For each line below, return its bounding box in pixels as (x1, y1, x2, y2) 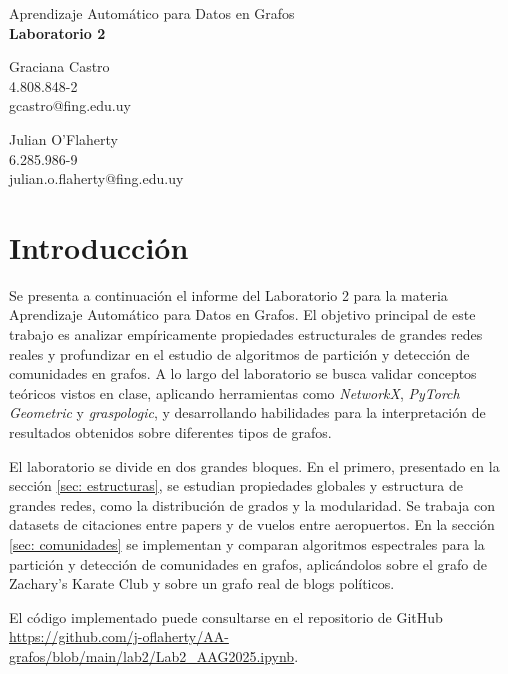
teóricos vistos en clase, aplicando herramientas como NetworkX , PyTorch (9, 382, 460, 403)
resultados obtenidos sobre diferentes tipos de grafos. (9, 422, 332, 443)
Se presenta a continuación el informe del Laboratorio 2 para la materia (9, 284, 448, 305)
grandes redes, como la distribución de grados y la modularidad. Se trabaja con (9, 494, 495, 515)
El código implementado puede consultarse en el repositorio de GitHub (9, 606, 443, 627)
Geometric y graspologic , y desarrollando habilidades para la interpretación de (9, 402, 486, 423)
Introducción (9, 226, 189, 267)
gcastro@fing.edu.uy (9, 95, 131, 116)
